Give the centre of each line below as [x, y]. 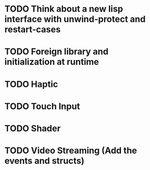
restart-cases [33, 30]
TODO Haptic [31, 84]
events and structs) [45, 161]
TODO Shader [33, 128]
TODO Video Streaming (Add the [71, 151]
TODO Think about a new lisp [64, 9]
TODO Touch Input [42, 106]
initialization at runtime [52, 62]
